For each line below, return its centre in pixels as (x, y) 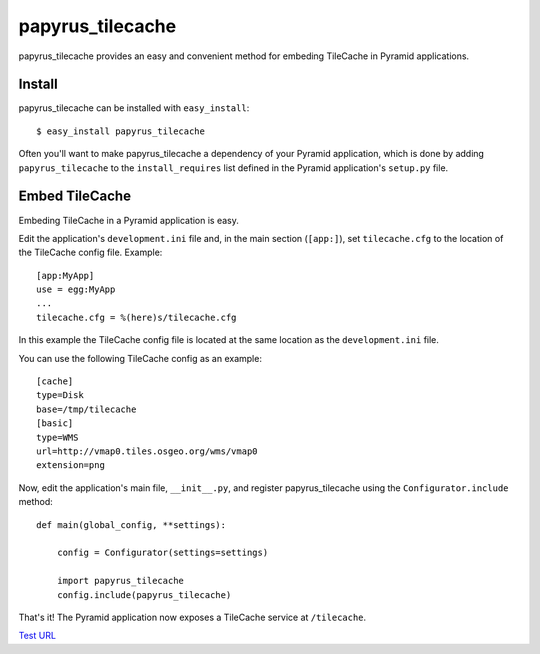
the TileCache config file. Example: (90, 252)
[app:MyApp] (65, 275)
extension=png (70, 465)
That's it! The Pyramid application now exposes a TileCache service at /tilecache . (192, 617)
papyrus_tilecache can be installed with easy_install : (134, 108)
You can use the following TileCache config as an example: (140, 358)
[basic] (55, 423)
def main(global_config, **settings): (131, 524)
